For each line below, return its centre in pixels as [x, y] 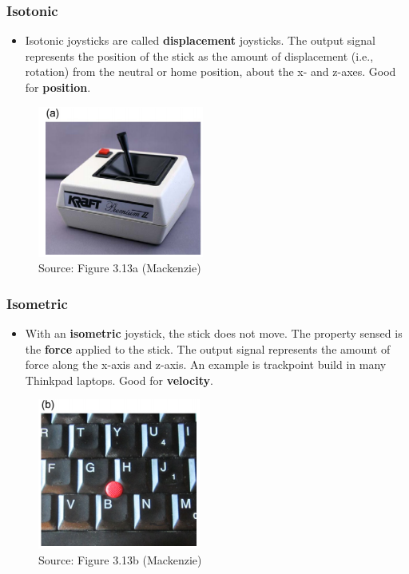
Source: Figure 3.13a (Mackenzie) [120, 268]
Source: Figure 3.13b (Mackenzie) [120, 559]
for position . [58, 87]
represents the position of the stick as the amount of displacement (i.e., [199, 55]
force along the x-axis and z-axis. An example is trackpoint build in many [206, 364]
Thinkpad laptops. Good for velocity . [119, 380]
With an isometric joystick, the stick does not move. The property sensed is [214, 333]
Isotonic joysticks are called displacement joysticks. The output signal [200, 40]
